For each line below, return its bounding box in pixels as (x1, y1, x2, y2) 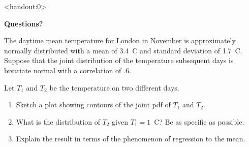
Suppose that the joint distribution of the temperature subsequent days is (4, 55, 234, 66)
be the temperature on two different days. (49, 82, 179, 93)
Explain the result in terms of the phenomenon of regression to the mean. (16, 133, 245, 144)
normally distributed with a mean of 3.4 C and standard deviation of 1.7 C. (4, 45, 242, 55)
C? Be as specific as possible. (154, 116, 244, 127)
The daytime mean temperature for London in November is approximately (4, 35, 236, 46)
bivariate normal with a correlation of (4, 65, 121, 75)
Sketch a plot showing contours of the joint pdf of (16, 99, 171, 110)
